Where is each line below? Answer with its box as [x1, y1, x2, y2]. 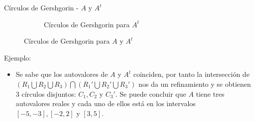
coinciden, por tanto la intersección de [133, 69, 250, 79]
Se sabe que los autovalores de [15, 69, 108, 79]
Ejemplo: [4, 52, 31, 62]
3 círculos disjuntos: [15, 88, 76, 99]
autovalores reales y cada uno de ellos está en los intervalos [15, 98, 196, 109]
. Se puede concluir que [115, 88, 186, 99]
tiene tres [196, 88, 225, 99]
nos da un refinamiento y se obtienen [138, 78, 251, 89]
